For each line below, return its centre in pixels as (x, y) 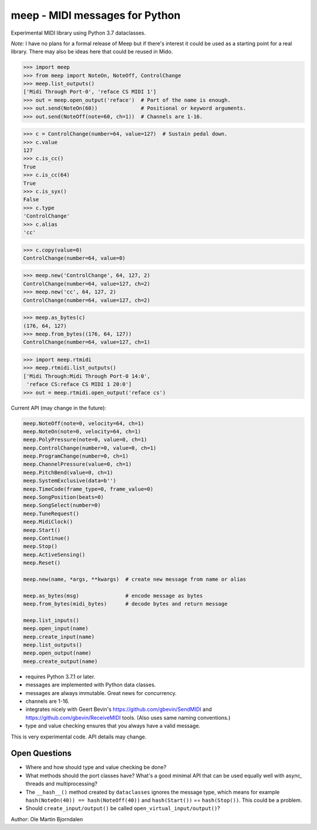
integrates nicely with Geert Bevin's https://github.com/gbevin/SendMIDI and (119, 709)
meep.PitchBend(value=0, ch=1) (68, 472)
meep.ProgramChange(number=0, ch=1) (76, 456)
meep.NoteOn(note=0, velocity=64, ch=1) (82, 431)
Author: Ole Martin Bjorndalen (47, 819)
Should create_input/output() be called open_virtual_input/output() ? (123, 808)
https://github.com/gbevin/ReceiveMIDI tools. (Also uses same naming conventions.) (128, 717)
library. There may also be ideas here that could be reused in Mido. (92, 52)
